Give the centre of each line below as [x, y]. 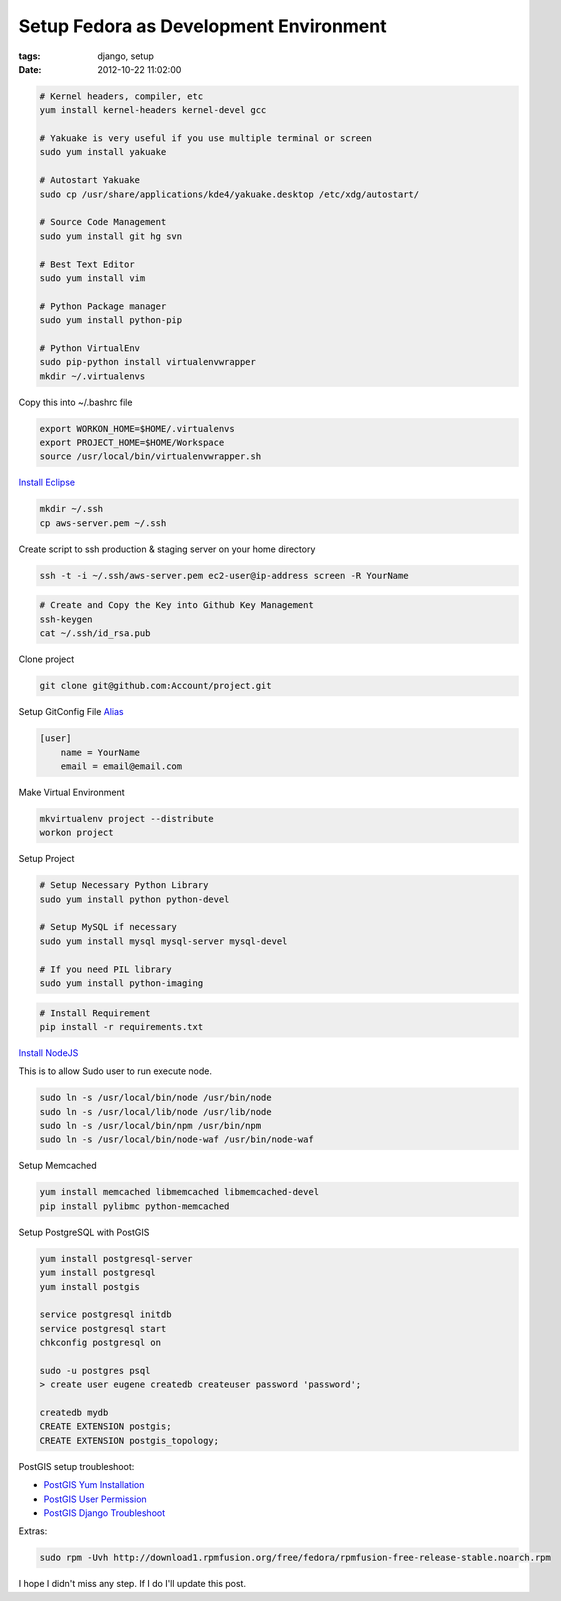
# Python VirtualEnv [89, 348]
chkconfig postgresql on [100, 1343]
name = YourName [100, 752]
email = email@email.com [121, 766]
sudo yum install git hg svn [111, 236]
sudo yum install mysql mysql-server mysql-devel [163, 941]
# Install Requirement [95, 1013]
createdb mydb [74, 1413]
